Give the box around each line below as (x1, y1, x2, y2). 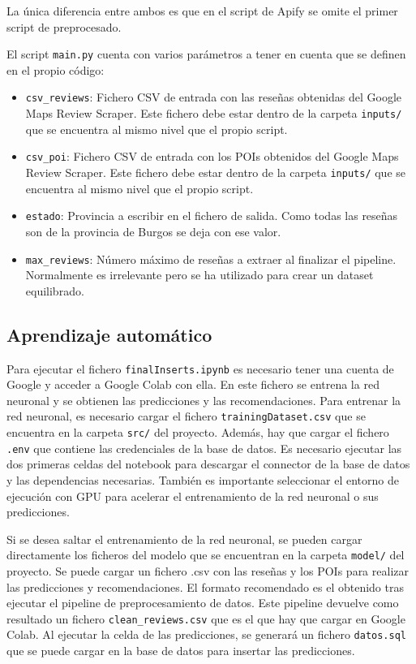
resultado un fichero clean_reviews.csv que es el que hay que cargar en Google (6, 610, 405, 627)
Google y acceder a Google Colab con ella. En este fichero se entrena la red (6, 376, 380, 393)
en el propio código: (6, 61, 105, 78)
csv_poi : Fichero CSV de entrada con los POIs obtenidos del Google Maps (25, 148, 399, 165)
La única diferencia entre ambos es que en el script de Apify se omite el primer (6, 2, 398, 19)
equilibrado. (25, 282, 84, 299)
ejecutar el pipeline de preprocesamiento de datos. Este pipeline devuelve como (6, 594, 399, 611)
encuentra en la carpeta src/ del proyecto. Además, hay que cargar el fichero (6, 424, 389, 441)
